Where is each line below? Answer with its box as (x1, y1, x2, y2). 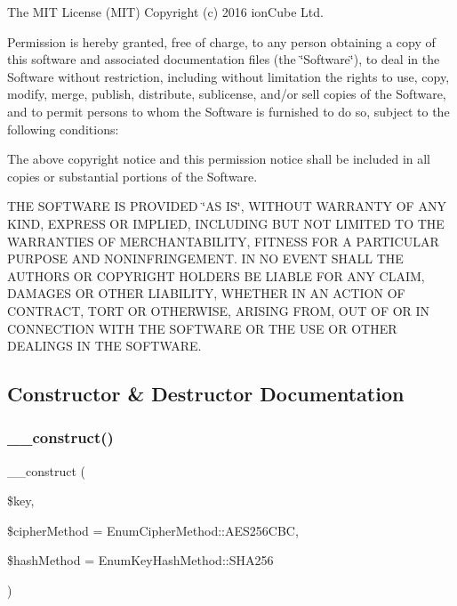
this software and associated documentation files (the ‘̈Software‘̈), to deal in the (7, 50, 440, 69)
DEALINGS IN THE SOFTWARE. (7, 336, 202, 355)
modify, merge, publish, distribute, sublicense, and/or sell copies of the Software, (7, 85, 446, 103)
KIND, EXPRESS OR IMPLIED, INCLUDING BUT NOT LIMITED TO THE (7, 214, 445, 232)
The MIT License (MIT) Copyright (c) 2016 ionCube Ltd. (7, 3, 324, 20)
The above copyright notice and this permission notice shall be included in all (7, 149, 431, 168)
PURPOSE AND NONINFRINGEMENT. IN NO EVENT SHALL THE (7, 249, 404, 268)
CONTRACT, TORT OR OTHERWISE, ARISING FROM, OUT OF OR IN (7, 301, 430, 319)
